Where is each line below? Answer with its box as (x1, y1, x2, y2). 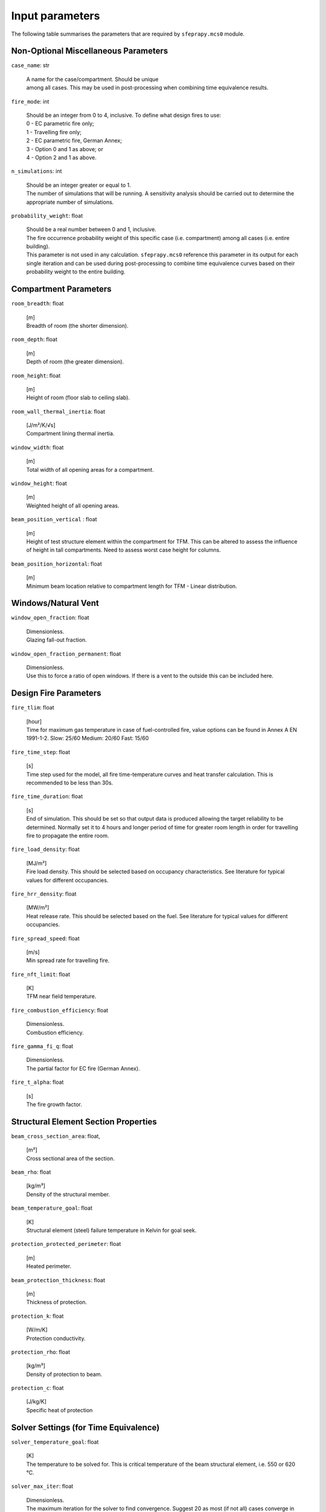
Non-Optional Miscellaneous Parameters (11, 46, 168, 56)
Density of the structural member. (26, 1190, 110, 1198)
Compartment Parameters (11, 284, 112, 295)
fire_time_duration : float (11, 793, 83, 800)
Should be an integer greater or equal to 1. (26, 181, 131, 189)
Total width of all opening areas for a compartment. (26, 466, 154, 473)
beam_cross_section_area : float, (11, 1132, 101, 1139)
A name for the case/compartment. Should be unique (26, 76, 159, 83)
